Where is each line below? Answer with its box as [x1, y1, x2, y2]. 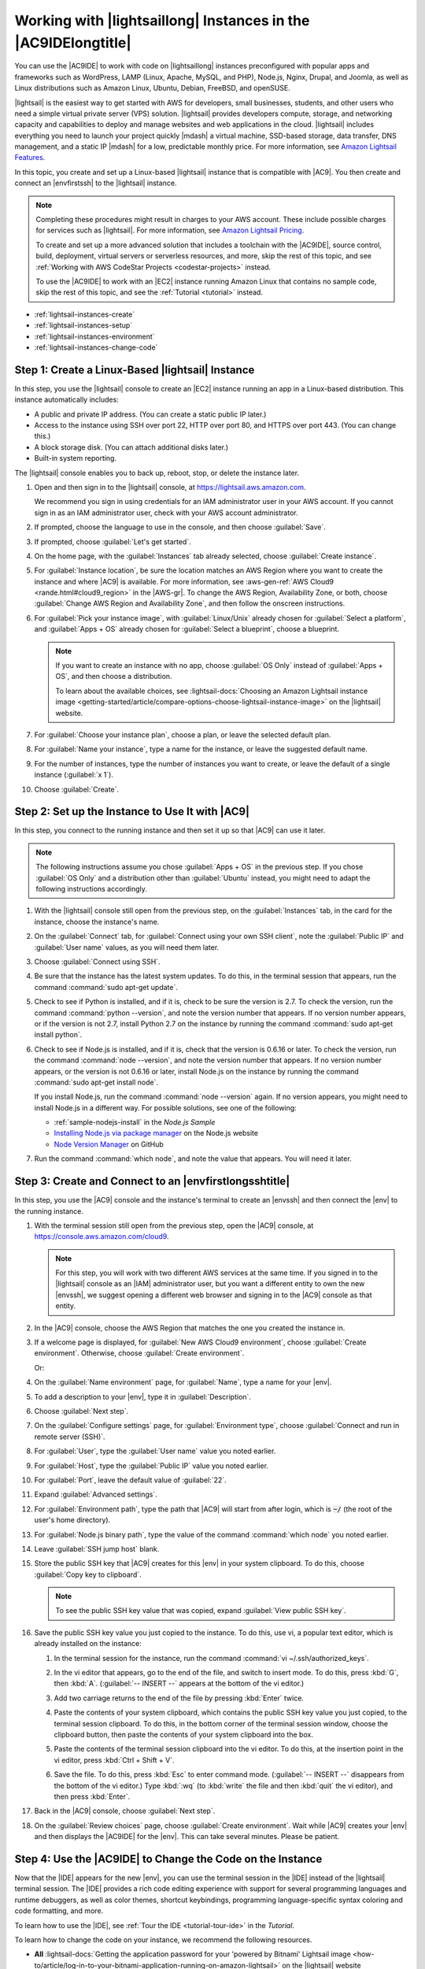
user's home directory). [34, 1515, 111, 1525]
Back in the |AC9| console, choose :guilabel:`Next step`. [34, 1806, 216, 1815]
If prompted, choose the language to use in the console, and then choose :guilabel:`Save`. [34, 522, 326, 532]
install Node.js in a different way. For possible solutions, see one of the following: [34, 1103, 297, 1112]
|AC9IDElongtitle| [14, 34, 131, 51]
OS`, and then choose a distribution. [55, 672, 172, 681]
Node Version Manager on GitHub [54, 1139, 164, 1149]
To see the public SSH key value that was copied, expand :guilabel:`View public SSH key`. [55, 1606, 346, 1615]
